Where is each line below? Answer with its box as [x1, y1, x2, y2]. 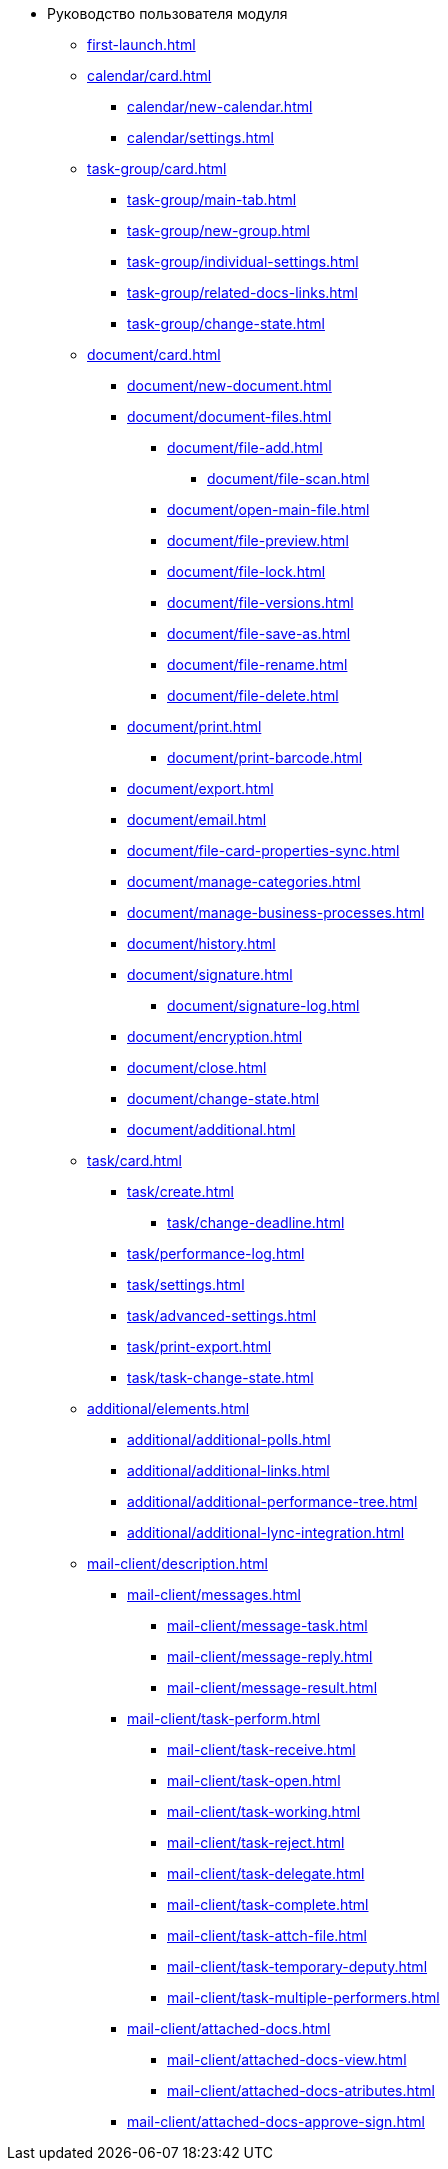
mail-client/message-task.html [167, 1617, 368, 1634]
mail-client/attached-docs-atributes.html [167, 2082, 436, 2099]
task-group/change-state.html [127, 315, 325, 332]
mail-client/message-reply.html [167, 1648, 373, 1665]
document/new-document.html [127, 377, 332, 394]
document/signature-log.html [167, 997, 360, 1014]
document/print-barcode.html [167, 749, 363, 766]
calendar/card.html [87, 67, 212, 84]
